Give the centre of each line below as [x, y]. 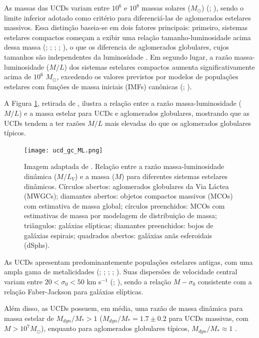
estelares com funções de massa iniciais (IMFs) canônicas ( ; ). [98, 86]
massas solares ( [166, 8]
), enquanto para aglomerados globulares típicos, [115, 328]
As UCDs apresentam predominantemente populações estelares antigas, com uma [128, 262]
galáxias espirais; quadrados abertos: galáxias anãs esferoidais [118, 235]
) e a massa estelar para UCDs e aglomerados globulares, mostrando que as [134, 113]
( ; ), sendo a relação [141, 281]
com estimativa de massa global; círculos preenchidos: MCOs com [124, 205]
